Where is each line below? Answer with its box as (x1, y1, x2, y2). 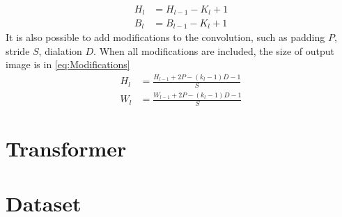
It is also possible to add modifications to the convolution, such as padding (6, 29, 325, 44)
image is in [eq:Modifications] (6, 57, 130, 72)
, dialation (38, 43, 82, 58)
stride (6, 43, 30, 58)
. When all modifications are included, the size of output (93, 43, 335, 58)
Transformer (6, 134, 127, 163)
